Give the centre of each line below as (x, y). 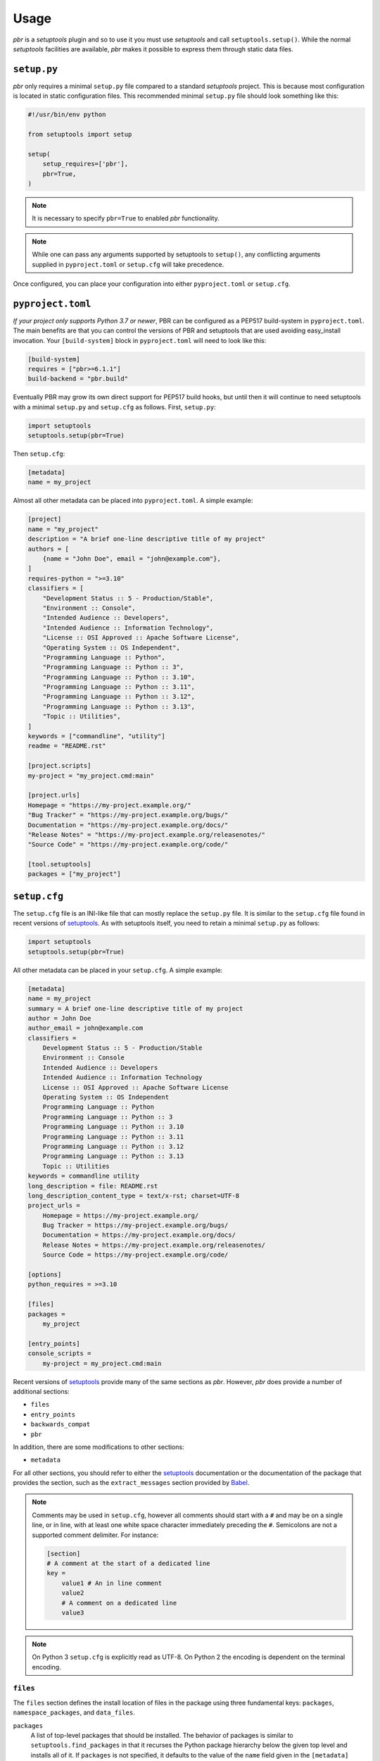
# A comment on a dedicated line (119, 1603)
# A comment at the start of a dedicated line (128, 1563)
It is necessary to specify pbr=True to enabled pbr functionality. (126, 218)
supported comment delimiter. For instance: (95, 1535)
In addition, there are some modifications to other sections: (99, 1447)
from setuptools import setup (80, 134)
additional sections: (41, 1391)
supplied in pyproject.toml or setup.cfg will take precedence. (128, 264)
